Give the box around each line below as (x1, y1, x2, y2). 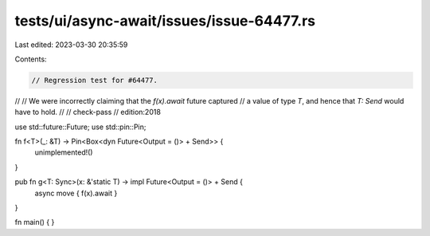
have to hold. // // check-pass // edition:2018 (14, 108, 161, 117)
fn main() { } (14, 218, 55, 227)
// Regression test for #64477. (31, 76, 158, 85)
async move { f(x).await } (34, 188, 118, 198)
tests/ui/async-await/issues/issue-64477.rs (14, 12, 316, 29)
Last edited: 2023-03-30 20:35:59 (14, 40, 128, 49)
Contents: (14, 54, 47, 64)
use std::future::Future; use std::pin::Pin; (14, 122, 147, 132)
